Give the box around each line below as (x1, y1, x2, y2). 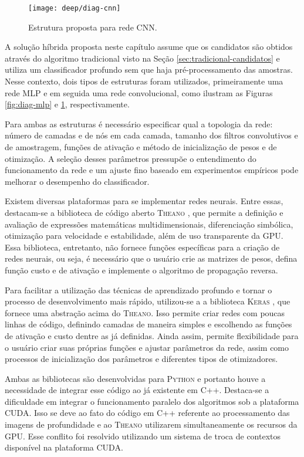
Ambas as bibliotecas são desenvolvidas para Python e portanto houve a (5, 372, 266, 384)
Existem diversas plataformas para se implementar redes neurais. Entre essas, (5, 195, 283, 207)
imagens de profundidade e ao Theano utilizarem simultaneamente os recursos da (5, 418, 298, 431)
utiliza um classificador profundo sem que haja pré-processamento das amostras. (5, 63, 293, 76)
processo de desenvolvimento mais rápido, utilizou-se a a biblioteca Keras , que (5, 295, 291, 307)
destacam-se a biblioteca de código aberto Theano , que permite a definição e (5, 206, 283, 218)
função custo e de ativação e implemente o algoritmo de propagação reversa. (5, 263, 278, 276)
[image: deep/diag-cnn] (28, 4, 121, 12)
